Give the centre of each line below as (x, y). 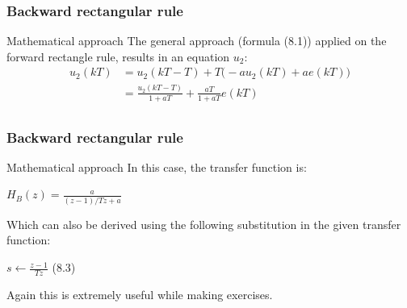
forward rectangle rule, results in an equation (118, 56)
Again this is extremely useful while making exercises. (140, 294)
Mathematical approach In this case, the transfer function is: (157, 166)
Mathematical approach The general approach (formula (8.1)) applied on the (197, 41)
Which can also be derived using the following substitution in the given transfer (204, 224)
